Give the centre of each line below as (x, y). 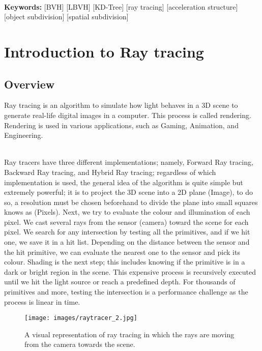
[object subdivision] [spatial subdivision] (66, 17)
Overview (30, 84)
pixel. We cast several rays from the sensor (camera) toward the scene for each (126, 222)
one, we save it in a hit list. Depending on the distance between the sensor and (127, 242)
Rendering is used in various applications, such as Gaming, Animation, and (121, 125)
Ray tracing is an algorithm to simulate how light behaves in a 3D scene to (121, 105)
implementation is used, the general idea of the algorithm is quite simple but (124, 182)
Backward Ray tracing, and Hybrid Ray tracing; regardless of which (110, 172)
